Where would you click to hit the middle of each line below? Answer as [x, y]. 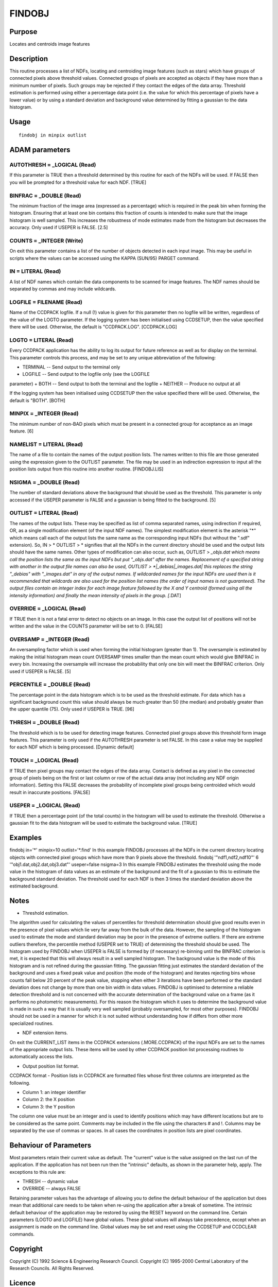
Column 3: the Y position [49, 1106]
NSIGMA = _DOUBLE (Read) [45, 482]
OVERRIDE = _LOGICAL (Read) [48, 608]
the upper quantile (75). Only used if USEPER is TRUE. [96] [72, 709]
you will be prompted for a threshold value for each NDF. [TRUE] [78, 182]
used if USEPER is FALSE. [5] [40, 671]
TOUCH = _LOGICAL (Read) [44, 760]
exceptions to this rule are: [38, 1172]
